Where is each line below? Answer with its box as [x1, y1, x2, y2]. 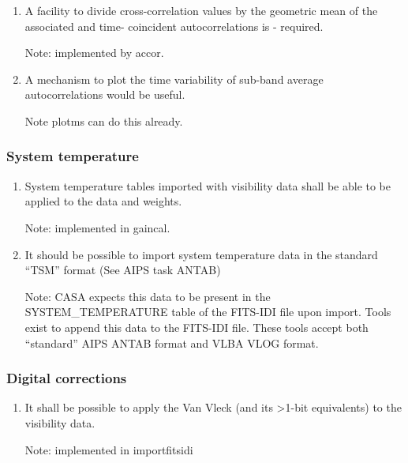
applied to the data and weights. [24, 193, 182, 209]
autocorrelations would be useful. [24, 86, 185, 103]
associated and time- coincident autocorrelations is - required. [24, 17, 324, 34]
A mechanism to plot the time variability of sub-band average [24, 70, 324, 87]
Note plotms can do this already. [24, 112, 183, 129]
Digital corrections [6, 368, 127, 388]
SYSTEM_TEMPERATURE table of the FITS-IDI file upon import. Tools [24, 303, 391, 320]
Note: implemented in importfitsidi [24, 441, 193, 457]
